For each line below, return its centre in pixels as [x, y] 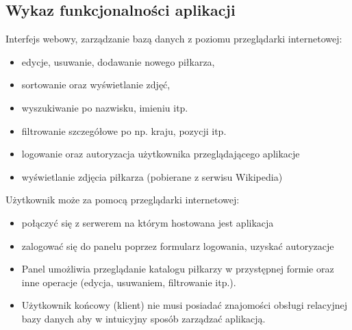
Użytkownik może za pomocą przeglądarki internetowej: [123, 200]
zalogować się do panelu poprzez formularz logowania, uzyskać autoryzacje [178, 245]
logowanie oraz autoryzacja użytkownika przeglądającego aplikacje [161, 154]
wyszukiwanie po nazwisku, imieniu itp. [105, 107]
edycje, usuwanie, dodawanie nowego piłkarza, [118, 61]
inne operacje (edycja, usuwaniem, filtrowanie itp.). [129, 282]
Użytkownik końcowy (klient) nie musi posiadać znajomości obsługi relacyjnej [185, 305]
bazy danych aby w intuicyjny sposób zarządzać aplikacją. [143, 318]
